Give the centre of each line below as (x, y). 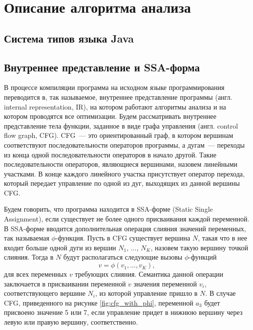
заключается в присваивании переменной (65, 283)
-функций (203, 257)
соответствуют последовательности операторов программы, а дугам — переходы (124, 144)
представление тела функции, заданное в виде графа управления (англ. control (121, 125)
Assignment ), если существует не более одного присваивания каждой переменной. (127, 219)
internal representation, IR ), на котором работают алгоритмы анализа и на (115, 106)
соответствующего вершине (45, 293)
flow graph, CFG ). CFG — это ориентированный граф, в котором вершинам (119, 135)
